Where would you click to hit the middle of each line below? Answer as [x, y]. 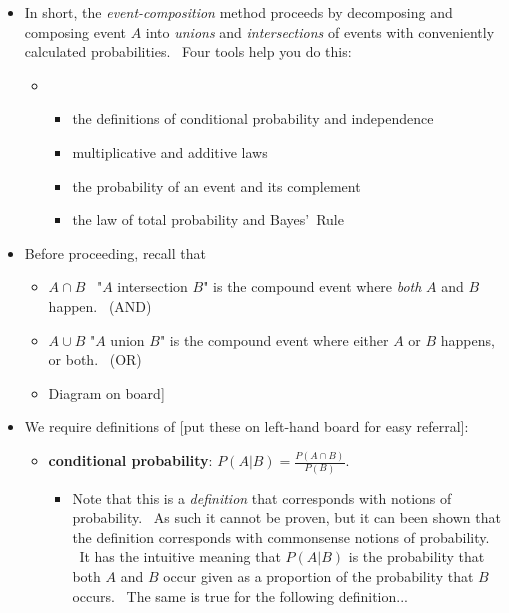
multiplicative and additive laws [170, 151]
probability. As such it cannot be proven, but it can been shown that [286, 517]
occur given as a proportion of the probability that [318, 575]
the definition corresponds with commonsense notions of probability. [281, 536]
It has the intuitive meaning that [180, 556]
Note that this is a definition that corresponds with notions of [262, 497]
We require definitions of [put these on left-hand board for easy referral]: [246, 426]
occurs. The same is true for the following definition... [240, 595]
